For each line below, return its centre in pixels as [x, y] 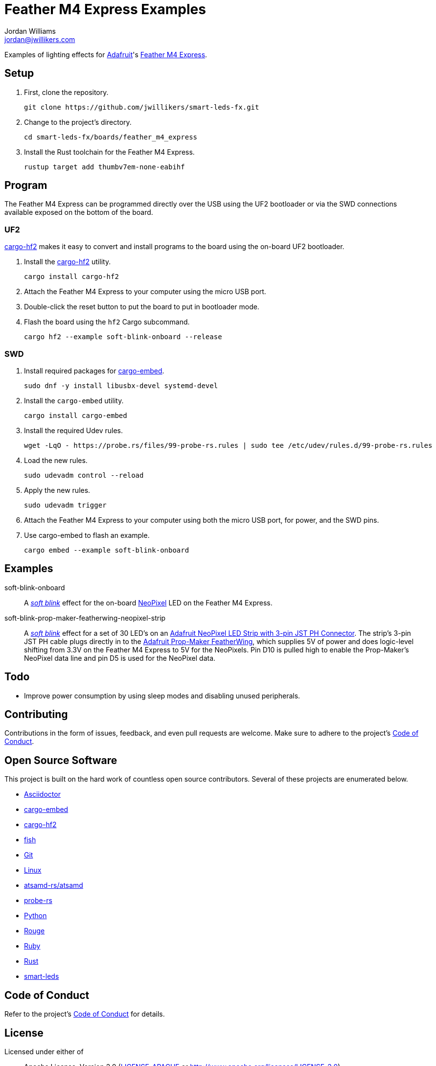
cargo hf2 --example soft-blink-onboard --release [123, 337]
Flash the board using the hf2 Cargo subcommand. [107, 322]
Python [35, 916]
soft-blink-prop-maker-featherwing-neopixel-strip [85, 618]
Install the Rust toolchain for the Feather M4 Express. [109, 152]
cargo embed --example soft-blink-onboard [107, 550]
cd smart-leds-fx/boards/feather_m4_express [111, 137]
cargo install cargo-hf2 [71, 277]
